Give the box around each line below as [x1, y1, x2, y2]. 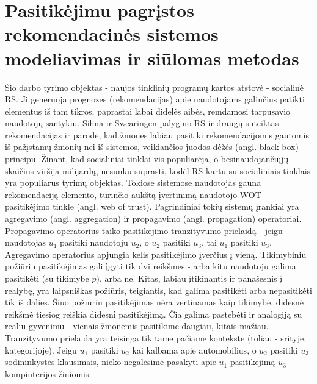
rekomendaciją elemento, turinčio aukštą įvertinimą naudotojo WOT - [5, 188, 268, 201]
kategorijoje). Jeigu [5, 343, 77, 356]
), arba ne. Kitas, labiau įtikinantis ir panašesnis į [96, 272, 283, 284]
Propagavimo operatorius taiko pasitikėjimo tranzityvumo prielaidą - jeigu [5, 224, 283, 236]
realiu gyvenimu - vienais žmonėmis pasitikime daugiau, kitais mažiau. [5, 319, 269, 332]
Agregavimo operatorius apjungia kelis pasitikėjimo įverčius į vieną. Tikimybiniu [5, 247, 307, 260]
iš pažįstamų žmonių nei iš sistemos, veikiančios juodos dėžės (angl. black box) [5, 140, 299, 153]
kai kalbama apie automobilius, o [132, 343, 257, 356]
